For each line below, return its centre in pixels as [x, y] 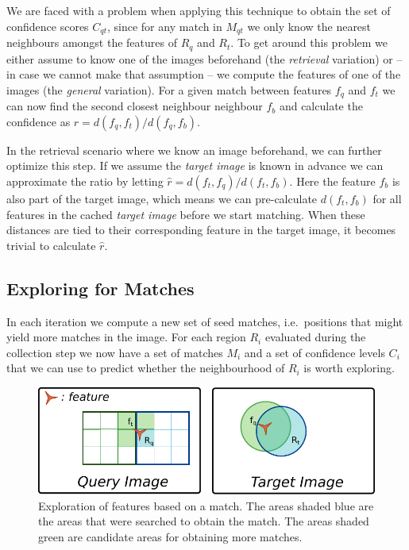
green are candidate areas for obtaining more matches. [170, 536]
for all [387, 198]
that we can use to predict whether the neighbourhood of [146, 368]
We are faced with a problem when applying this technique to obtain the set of [199, 10]
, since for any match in [165, 26]
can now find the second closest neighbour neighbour [135, 106]
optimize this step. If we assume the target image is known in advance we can [195, 165]
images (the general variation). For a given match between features [169, 89]
